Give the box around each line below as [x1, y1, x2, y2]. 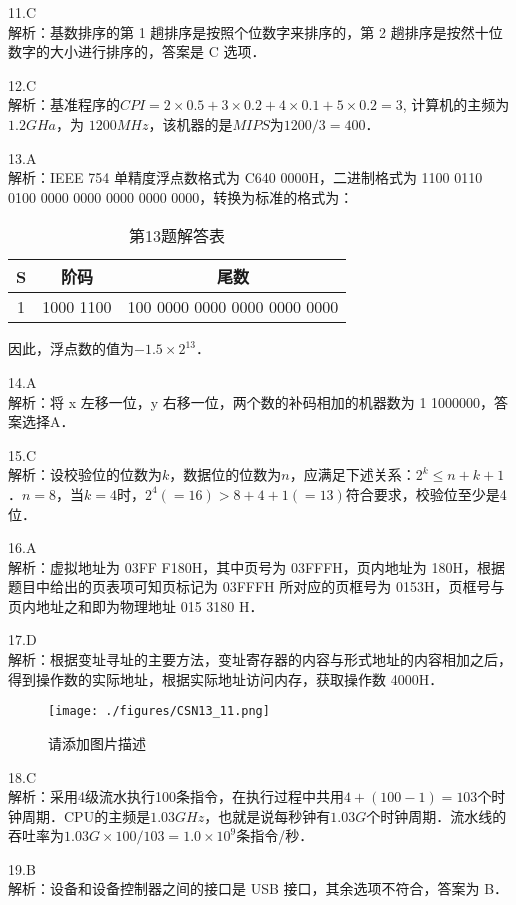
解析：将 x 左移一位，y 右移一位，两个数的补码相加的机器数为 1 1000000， [8, 391, 495, 412]
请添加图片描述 [48, 732, 146, 753]
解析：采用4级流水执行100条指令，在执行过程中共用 [8, 786, 344, 807]
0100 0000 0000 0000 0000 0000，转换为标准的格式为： [8, 186, 354, 207]
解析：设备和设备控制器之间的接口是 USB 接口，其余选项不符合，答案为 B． [8, 878, 509, 899]
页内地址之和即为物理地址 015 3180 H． [8, 595, 264, 616]
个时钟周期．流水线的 [366, 805, 507, 826]
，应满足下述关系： [289, 464, 416, 485]
